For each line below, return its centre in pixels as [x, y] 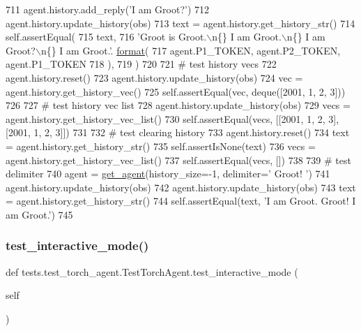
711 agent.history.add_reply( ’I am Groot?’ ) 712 [108, 9]
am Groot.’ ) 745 [39, 214]
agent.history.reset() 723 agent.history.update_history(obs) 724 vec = [154, 77]
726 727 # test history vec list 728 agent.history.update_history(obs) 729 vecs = [178, 105]
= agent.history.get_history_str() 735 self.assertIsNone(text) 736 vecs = [161, 146]
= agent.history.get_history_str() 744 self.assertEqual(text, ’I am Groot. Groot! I [181, 201]
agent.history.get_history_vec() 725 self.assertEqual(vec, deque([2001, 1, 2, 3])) [176, 91]
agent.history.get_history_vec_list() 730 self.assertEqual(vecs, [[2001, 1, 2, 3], [172, 118]
